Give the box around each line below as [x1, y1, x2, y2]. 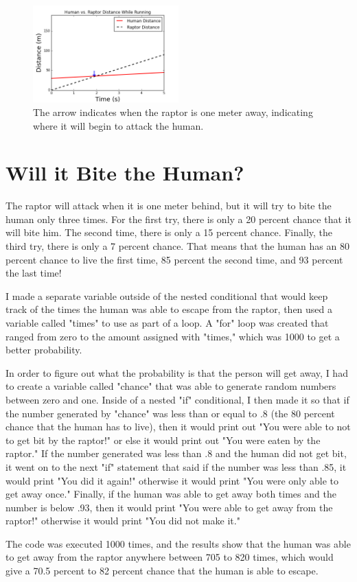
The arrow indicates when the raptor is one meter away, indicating [33, 104, 313, 119]
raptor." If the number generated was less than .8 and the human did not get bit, [5, 446, 347, 461]
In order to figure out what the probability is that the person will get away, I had [5, 365, 348, 380]
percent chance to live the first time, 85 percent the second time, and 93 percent [5, 252, 343, 266]
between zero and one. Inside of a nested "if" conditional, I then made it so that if [5, 392, 349, 406]
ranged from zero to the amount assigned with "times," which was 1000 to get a [5, 329, 340, 343]
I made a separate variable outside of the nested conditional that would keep [5, 288, 328, 303]
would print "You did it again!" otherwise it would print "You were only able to [5, 473, 338, 487]
